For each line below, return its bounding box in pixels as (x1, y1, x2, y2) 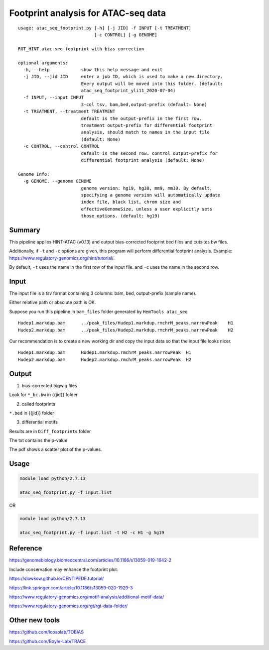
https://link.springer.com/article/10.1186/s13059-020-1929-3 (9, 585, 133, 591)
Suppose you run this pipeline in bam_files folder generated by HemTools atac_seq (9, 309, 188, 315)
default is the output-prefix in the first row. (81, 115, 202, 121)
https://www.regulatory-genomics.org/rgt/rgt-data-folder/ (9, 603, 128, 609)
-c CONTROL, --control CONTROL (23, 143, 100, 149)
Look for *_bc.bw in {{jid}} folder (9, 392, 78, 398)
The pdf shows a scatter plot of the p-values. (9, 446, 102, 452)
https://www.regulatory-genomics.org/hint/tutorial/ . (9, 255, 115, 261)
